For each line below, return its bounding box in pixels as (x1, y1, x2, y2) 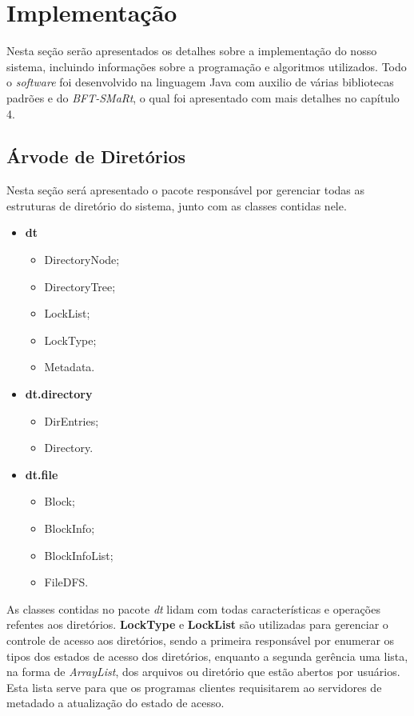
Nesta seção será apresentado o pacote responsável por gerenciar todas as (6, 182, 364, 198)
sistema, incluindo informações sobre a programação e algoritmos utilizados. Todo (6, 58, 407, 74)
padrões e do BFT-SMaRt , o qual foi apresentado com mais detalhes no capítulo (6, 89, 400, 106)
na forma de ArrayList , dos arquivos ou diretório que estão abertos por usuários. (6, 663, 400, 680)
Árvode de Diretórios (6, 144, 186, 169)
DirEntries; (44, 412, 99, 429)
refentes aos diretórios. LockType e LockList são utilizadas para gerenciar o (6, 616, 388, 633)
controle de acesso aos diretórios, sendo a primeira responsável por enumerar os (6, 631, 395, 648)
